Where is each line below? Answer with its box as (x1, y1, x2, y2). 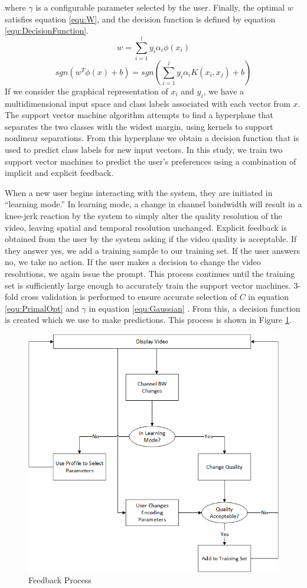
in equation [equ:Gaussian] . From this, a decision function (89, 302, 301, 314)
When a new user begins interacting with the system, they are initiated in (5, 186, 273, 198)
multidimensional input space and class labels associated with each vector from (5, 97, 290, 109)
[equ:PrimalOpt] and (5, 302, 79, 314)
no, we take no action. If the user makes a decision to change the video (5, 256, 261, 268)
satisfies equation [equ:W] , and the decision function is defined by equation (5, 12, 276, 25)
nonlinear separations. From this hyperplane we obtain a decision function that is (5, 132, 299, 144)
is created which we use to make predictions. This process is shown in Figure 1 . (5, 313, 292, 326)
